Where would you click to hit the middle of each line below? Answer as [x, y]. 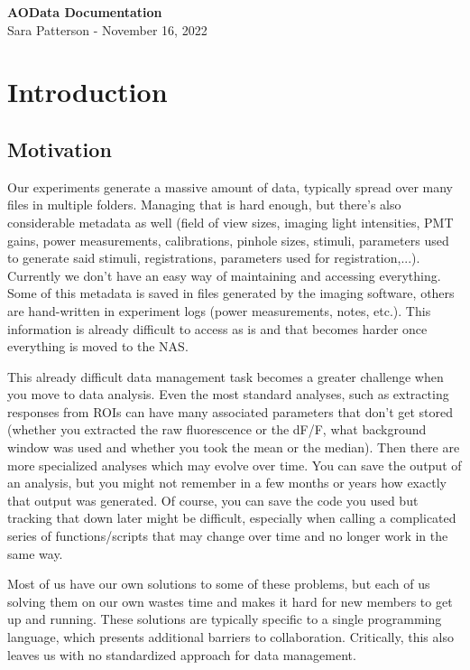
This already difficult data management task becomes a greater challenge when [226, 376]
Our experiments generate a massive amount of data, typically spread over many [230, 186]
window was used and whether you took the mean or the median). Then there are [234, 447]
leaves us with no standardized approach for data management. [182, 654]
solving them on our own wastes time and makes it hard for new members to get [230, 601]
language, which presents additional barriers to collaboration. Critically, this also [230, 637]
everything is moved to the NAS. [98, 346]
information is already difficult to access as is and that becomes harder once [217, 328]
